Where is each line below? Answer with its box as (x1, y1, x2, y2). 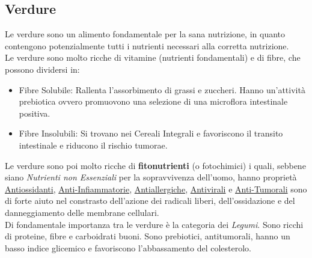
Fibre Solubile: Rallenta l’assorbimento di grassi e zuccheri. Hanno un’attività (19, 83, 305, 96)
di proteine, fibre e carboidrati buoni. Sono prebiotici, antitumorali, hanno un (5, 230, 290, 242)
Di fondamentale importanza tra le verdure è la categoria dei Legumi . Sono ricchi (5, 218, 304, 230)
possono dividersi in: (5, 63, 80, 75)
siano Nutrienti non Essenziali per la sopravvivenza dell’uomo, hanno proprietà (5, 171, 297, 183)
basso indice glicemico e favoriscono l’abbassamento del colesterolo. (5, 241, 251, 254)
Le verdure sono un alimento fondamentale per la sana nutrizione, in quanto (5, 28, 286, 40)
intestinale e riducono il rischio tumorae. (19, 138, 168, 151)
